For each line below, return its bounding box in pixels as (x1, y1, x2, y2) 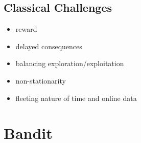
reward (15, 24, 37, 34)
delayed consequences (15, 40, 82, 51)
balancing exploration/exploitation (15, 58, 124, 69)
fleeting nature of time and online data (15, 92, 137, 103)
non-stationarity (15, 75, 66, 86)
